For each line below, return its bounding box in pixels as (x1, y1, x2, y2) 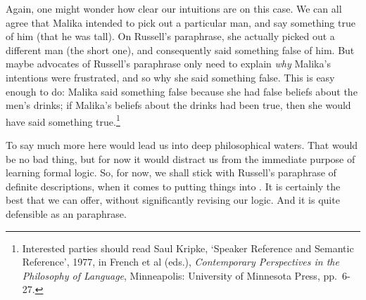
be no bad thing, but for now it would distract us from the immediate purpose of (6, 151, 355, 166)
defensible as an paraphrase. (6, 206, 127, 221)
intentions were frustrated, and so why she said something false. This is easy (6, 70, 335, 84)
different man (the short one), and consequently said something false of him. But (6, 42, 355, 57)
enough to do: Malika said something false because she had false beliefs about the (6, 84, 358, 98)
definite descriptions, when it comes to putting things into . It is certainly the (6, 178, 341, 193)
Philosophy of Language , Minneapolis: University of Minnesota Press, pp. (22, 268, 337, 282)
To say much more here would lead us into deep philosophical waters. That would (6, 138, 358, 152)
